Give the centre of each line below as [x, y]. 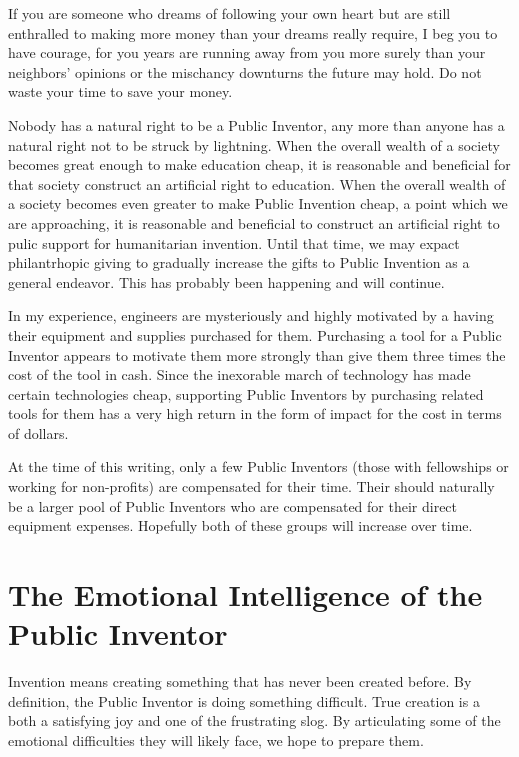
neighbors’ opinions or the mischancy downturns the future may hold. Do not [245, 71]
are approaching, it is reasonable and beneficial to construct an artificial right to [254, 222]
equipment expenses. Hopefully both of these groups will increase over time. [240, 525]
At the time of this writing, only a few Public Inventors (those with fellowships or [258, 466]
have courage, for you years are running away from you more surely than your [247, 52]
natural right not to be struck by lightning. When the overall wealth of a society [254, 144]
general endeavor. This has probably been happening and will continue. [226, 281]
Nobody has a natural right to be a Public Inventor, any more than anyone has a [256, 124]
